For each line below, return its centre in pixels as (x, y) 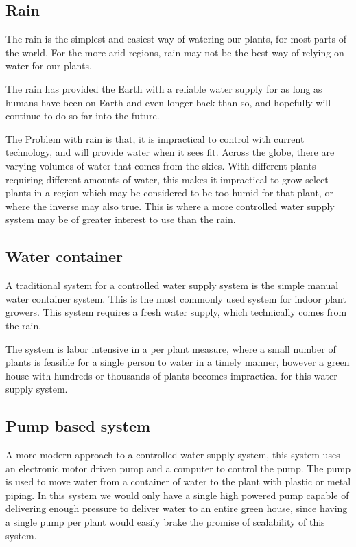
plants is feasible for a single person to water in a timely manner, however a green (178, 362)
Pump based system (78, 426)
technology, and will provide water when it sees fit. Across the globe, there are (170, 152)
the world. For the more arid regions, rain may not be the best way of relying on (175, 52)
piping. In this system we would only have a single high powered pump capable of (177, 494)
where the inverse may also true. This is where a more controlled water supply (170, 206)
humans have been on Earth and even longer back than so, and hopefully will (168, 102)
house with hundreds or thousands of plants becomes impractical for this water (171, 375)
